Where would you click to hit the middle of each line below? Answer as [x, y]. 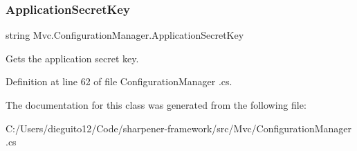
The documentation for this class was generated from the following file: [156, 105]
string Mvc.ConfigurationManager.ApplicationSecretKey [125, 35]
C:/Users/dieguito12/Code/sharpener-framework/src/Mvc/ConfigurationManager [178, 128]
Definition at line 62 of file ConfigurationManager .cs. [119, 81]
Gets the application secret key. [72, 58]
